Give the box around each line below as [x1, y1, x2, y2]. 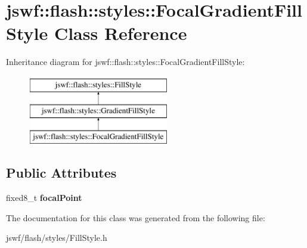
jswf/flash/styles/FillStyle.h [6, 231, 107, 244]
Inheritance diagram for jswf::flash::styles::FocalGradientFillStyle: [6, 55, 245, 68]
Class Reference [54, 21, 187, 45]
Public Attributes [6, 163, 117, 182]
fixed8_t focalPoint [6, 191, 82, 204]
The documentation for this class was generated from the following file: [6, 211, 265, 224]
